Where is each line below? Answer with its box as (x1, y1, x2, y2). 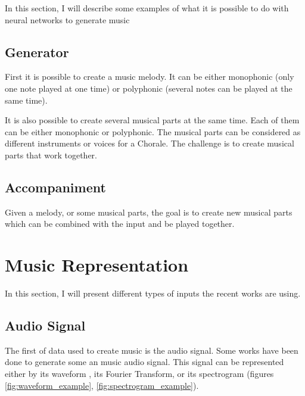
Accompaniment (5, 177, 106, 196)
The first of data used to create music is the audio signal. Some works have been (5, 344, 298, 356)
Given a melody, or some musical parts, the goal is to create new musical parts (5, 205, 292, 218)
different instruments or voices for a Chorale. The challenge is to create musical (5, 137, 294, 149)
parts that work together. (5, 148, 97, 161)
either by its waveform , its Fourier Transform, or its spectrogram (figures (5, 367, 274, 380)
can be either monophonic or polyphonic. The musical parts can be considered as (5, 125, 301, 138)
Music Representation (5, 252, 189, 277)
